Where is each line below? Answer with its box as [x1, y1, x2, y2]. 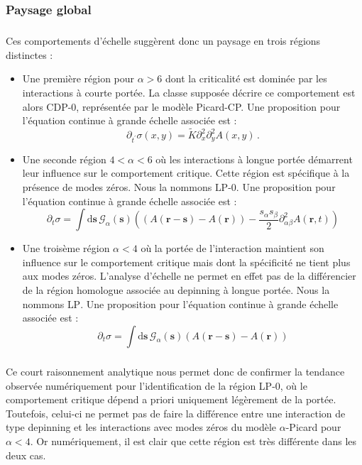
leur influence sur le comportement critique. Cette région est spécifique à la [22, 165, 350, 180]
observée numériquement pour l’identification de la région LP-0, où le [6, 378, 307, 393]
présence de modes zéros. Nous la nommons [22, 179, 212, 194]
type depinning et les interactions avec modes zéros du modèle [6, 420, 277, 434]
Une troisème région [22, 241, 110, 256]
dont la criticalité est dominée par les [165, 71, 327, 86]
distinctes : [6, 47, 53, 62]
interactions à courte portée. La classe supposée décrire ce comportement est [22, 85, 356, 99]
